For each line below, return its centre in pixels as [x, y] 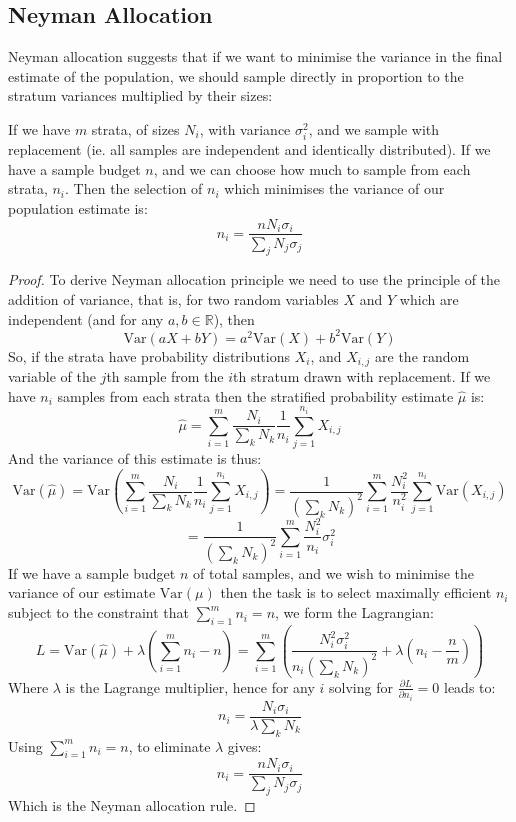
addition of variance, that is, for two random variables [173, 298]
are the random [422, 355]
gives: [244, 745]
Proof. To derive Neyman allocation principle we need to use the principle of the [254, 279]
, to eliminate [169, 745]
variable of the [52, 376]
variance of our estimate [82, 592]
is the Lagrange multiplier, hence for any [190, 686]
